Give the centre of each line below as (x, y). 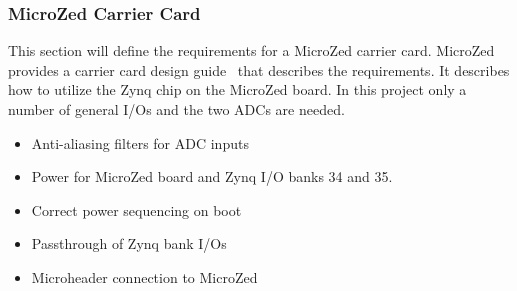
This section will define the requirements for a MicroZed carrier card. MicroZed (251, 50)
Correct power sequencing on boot (136, 209)
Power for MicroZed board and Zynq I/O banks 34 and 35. (212, 176)
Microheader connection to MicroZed (144, 276)
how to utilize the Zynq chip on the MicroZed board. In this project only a (237, 89)
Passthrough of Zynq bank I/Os (129, 243)
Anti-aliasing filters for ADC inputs (140, 142)
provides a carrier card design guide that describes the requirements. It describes (259, 69)
